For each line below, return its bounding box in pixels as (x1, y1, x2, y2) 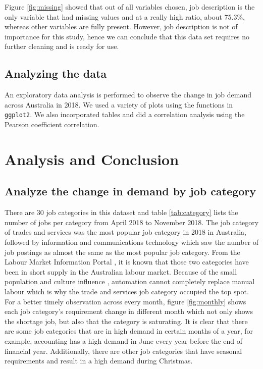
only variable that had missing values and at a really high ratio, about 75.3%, (5, 11, 245, 22)
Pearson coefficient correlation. (5, 119, 99, 130)
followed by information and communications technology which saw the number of (5, 236, 259, 247)
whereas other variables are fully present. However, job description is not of (5, 21, 238, 32)
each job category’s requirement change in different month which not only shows (5, 306, 253, 317)
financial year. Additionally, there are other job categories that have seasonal (5, 345, 242, 356)
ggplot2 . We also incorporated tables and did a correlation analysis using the (5, 109, 245, 120)
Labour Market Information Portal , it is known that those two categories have (5, 256, 249, 267)
